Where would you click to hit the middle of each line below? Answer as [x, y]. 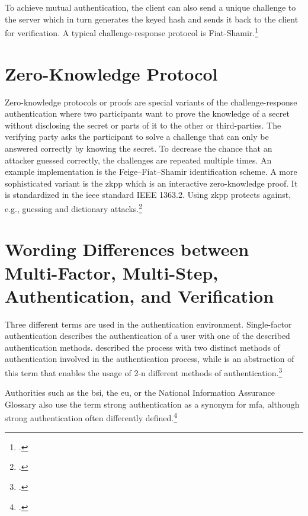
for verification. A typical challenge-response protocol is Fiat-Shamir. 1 [132, 32]
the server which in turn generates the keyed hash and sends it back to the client [152, 19]
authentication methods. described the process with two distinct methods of [142, 347]
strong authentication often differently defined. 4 [91, 417]
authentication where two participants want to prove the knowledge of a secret [147, 113]
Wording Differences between [127, 249]
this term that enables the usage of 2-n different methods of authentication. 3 [144, 372]
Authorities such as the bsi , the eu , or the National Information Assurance [140, 392]
